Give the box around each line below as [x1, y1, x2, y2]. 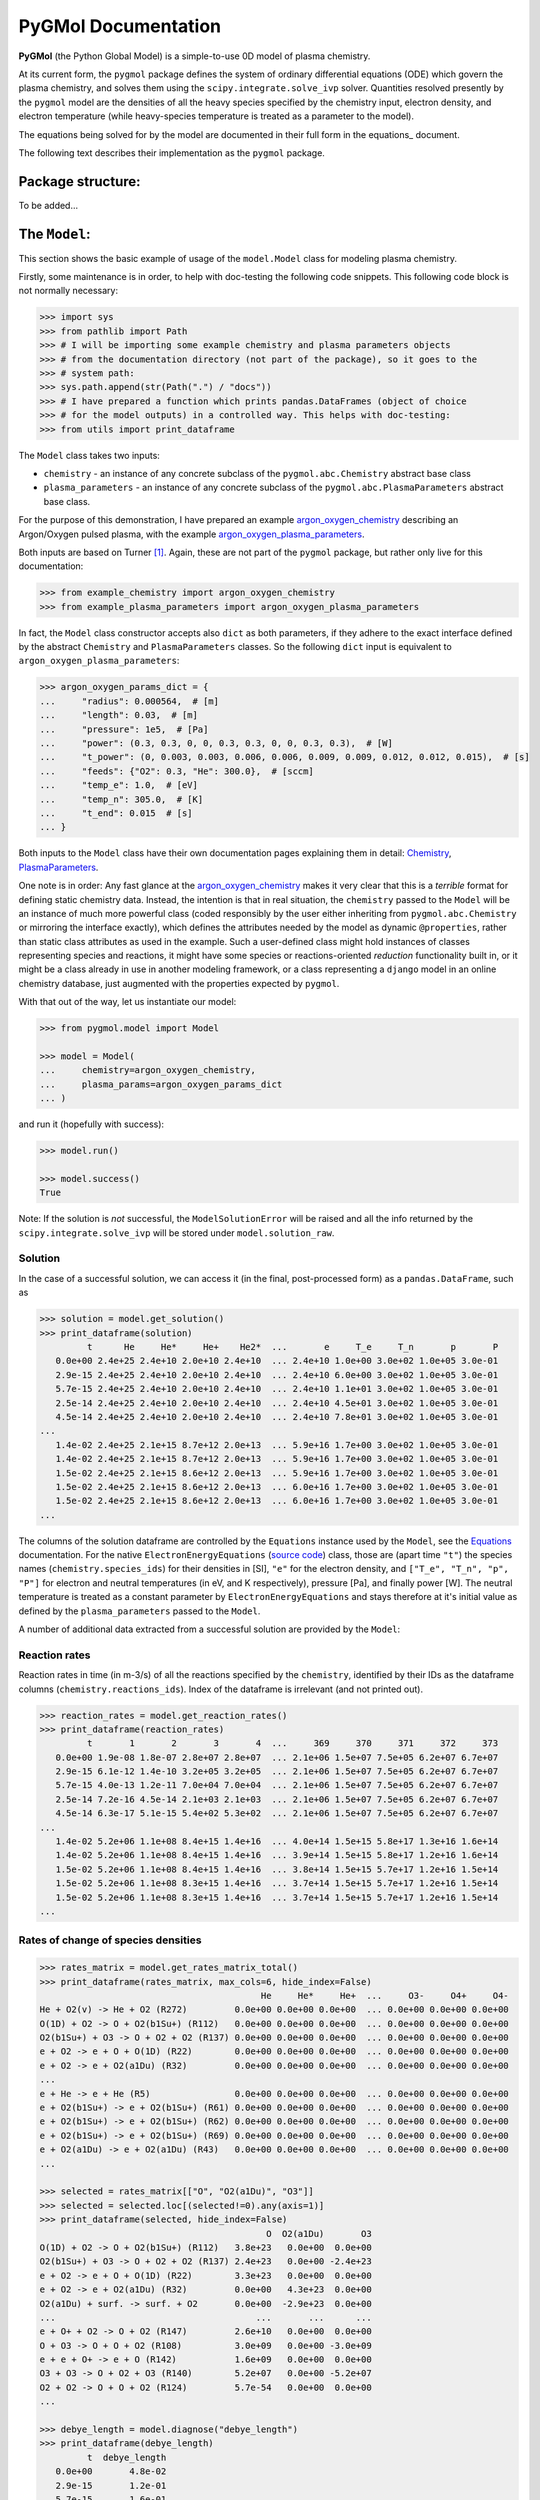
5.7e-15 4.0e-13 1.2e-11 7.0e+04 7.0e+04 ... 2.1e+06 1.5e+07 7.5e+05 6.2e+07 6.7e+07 [55, 1780, 499, 1791]
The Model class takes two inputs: [18, 449, 160, 461]
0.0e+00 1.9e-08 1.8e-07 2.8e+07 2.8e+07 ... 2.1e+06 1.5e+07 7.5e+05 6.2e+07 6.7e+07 [55, 1751, 499, 1763]
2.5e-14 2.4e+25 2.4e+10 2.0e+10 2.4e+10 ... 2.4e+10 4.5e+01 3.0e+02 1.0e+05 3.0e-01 [55, 1397, 499, 1409]
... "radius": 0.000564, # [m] [39, 695, 220, 707]
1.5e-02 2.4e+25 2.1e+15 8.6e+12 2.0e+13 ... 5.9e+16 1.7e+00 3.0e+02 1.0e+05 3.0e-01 [55, 1467, 499, 1479]
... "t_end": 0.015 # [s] [39, 807, 194, 819]
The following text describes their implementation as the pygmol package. [18, 146, 325, 159]
